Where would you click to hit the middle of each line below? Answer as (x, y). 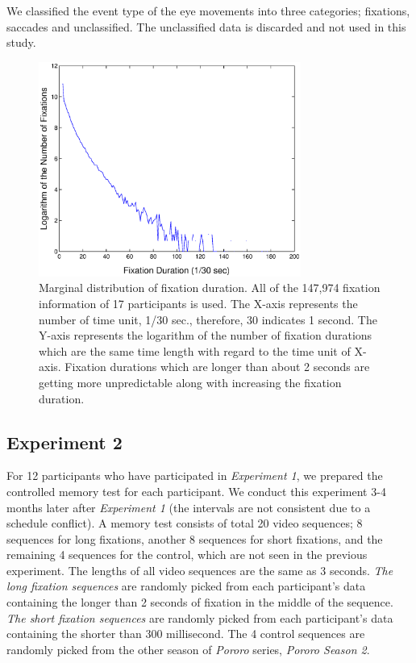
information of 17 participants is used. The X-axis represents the (198, 303)
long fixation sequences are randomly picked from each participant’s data (186, 586)
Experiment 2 (64, 442)
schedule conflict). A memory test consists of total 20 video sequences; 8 (185, 523)
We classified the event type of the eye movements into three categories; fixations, (208, 10)
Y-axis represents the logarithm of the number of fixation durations (206, 335)
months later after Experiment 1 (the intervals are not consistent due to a (189, 507)
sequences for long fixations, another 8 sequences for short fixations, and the (195, 538)
